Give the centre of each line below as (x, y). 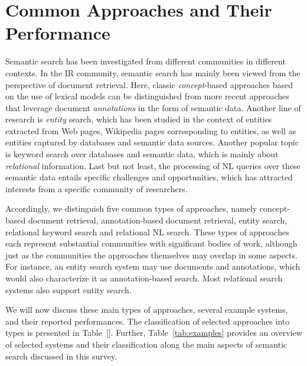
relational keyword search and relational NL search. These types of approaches (147, 231)
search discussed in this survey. (61, 356)
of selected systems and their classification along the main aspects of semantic (146, 344)
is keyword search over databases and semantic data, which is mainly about (142, 154)
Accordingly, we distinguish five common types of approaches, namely (131, 208)
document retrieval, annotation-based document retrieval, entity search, (158, 220)
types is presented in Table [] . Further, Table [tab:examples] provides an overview (154, 333)
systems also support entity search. (68, 289)
